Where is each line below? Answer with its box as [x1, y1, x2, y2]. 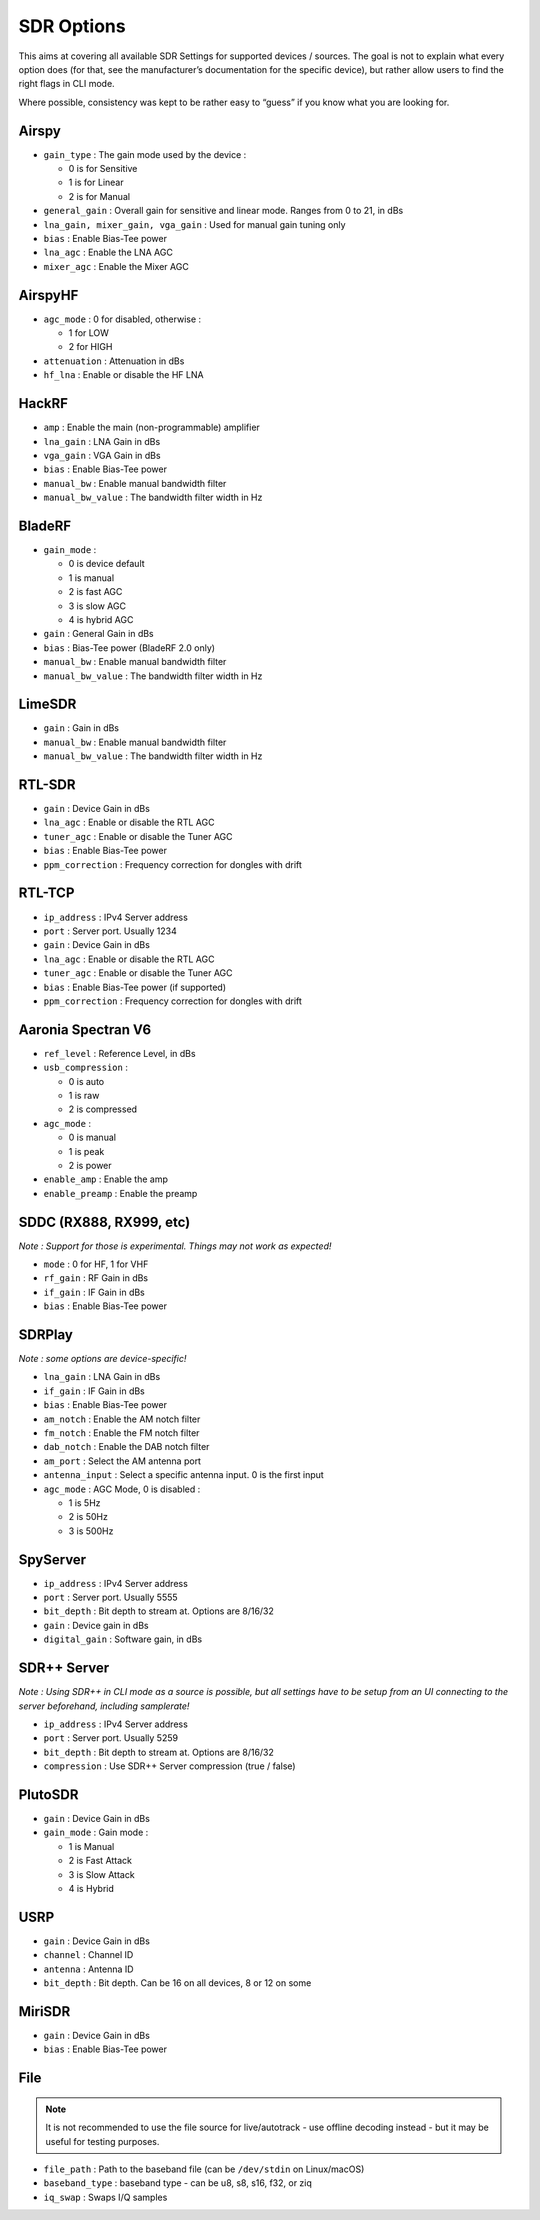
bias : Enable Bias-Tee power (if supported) [43, 981, 227, 993]
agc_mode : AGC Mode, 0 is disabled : [43, 1483, 201, 1495]
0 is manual [68, 1131, 117, 1144]
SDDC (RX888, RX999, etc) [18, 1213, 191, 1230]
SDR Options [18, 15, 126, 37]
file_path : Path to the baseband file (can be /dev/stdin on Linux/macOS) [43, 2163, 365, 2175]
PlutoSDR [18, 1786, 79, 1803]
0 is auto [68, 1075, 105, 1087]
